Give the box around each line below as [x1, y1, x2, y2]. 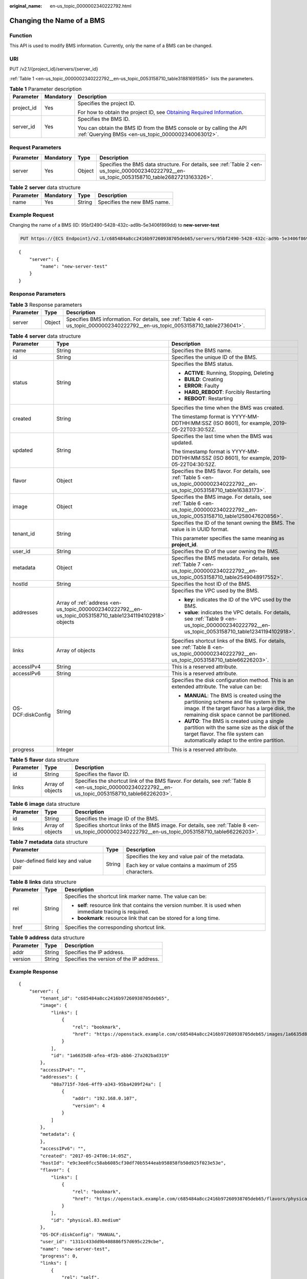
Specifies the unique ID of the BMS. [171, 354, 258, 361]
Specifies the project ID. [77, 100, 136, 107]
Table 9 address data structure [9, 934, 85, 941]
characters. [126, 868, 153, 875]
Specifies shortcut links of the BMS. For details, [171, 637, 286, 644]
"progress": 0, [40, 1253, 78, 1259]
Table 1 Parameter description [9, 85, 82, 93]
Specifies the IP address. [64, 949, 125, 956]
